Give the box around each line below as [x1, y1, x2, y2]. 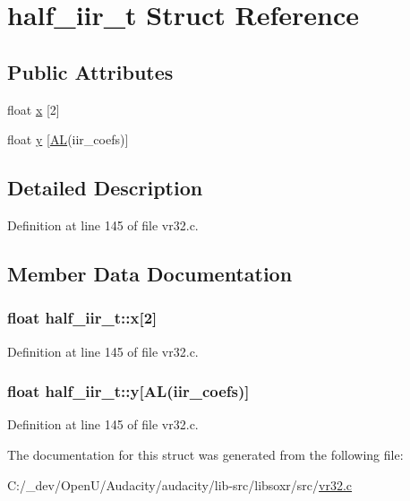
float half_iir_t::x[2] [7, 307, 158, 329]
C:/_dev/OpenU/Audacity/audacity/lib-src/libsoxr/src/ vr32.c [7, 475, 353, 494]
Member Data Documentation [7, 259, 293, 287]
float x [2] [7, 99, 60, 118]
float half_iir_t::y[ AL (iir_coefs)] [7, 380, 250, 402]
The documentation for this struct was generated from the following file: [7, 445, 404, 463]
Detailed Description [7, 174, 203, 202]
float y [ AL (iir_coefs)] [7, 130, 129, 149]
